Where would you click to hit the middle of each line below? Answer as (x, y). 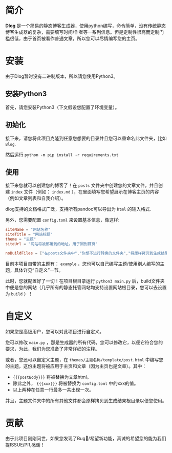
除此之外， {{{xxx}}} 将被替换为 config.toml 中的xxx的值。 (76, 383)
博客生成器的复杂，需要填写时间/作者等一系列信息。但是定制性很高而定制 (82, 32)
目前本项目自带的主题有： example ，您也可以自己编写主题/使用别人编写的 (83, 264)
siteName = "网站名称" (28, 230)
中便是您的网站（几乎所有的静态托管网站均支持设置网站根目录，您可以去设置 (86, 287)
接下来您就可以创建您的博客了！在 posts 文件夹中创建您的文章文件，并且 (82, 185)
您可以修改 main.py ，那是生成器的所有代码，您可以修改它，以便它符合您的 (84, 342)
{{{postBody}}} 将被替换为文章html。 (52, 377)
